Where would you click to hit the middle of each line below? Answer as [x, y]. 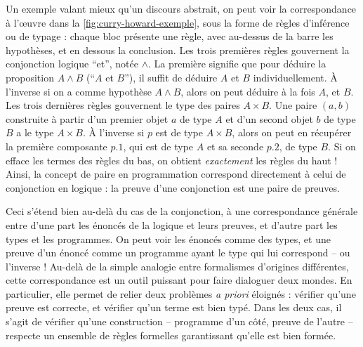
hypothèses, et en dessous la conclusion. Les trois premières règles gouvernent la [178, 50]
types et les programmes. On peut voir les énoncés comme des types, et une [168, 238]
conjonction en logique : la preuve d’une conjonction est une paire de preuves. [173, 187]
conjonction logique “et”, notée [72, 64]
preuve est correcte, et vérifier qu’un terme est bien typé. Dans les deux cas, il [174, 307]
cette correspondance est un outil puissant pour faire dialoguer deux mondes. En [179, 280]
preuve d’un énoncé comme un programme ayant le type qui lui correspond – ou [178, 253]
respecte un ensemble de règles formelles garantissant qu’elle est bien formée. [171, 335]
